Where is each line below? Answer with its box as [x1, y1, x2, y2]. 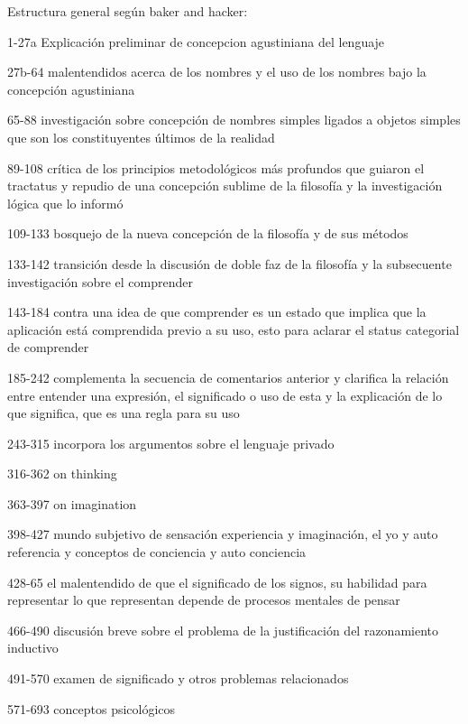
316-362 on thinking [7, 464, 117, 483]
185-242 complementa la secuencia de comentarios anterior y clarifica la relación [7, 367, 449, 386]
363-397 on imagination [7, 494, 137, 513]
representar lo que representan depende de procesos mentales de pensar [7, 590, 400, 609]
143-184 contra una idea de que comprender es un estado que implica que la [7, 302, 427, 321]
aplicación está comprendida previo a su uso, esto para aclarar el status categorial [7, 320, 460, 339]
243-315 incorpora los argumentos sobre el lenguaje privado [7, 433, 335, 452]
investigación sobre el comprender [7, 272, 193, 291]
